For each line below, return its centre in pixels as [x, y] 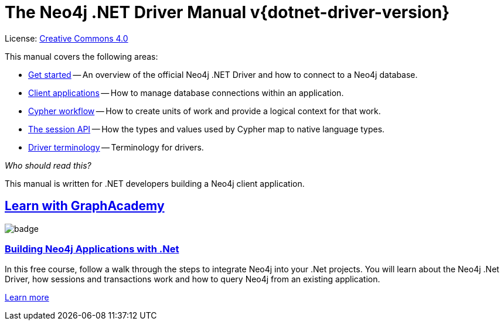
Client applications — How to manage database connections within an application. [186, 93]
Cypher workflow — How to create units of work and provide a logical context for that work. [205, 111]
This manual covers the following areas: [81, 56]
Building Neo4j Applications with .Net [92, 249]
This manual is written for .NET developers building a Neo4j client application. [155, 183]
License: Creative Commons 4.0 [67, 38]
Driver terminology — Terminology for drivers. [116, 147]
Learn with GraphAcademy [85, 206]
